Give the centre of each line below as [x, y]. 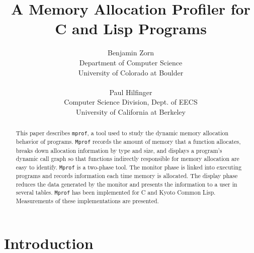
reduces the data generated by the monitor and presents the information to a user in [126, 184]
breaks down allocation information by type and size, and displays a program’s [119, 150]
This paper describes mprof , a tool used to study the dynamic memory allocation [122, 133]
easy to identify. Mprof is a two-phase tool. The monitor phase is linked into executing [129, 167]
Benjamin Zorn [131, 53]
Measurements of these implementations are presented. [87, 201]
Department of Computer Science [131, 62]
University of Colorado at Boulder [131, 72]
